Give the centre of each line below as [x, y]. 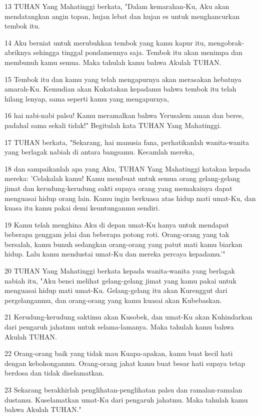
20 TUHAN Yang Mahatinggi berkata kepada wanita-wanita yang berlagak [120, 271]
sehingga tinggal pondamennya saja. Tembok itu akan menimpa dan [138, 52]
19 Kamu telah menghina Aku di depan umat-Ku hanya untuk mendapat [117, 224]
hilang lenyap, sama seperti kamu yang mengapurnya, [87, 98]
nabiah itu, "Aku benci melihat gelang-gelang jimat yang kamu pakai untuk [120, 280]
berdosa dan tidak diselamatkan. [54, 373]
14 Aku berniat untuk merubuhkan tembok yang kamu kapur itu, [105, 42]
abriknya [18, 52]
